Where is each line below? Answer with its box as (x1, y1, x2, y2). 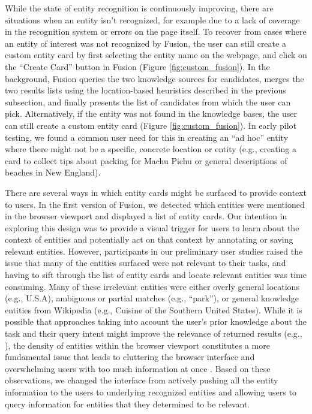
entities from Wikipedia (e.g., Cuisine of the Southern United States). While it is (5, 303, 302, 316)
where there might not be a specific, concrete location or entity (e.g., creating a (5, 143, 296, 155)
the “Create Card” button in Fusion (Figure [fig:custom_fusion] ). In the (5, 60, 270, 72)
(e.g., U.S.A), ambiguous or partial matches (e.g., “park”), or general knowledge (5, 292, 299, 304)
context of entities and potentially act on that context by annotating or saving (5, 233, 293, 246)
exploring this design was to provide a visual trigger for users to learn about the (5, 221, 299, 234)
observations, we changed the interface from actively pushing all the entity (5, 374, 278, 386)
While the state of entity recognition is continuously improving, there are (5, 2, 274, 14)
